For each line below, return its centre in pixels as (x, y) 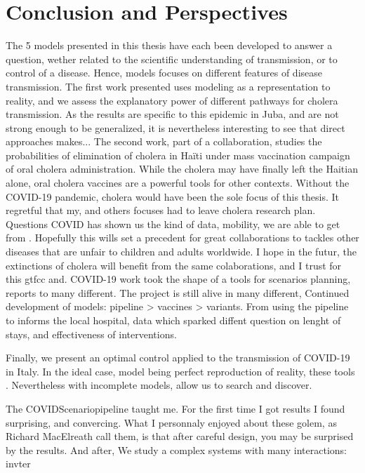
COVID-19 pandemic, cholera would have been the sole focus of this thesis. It (173, 196)
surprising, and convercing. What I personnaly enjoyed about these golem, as (171, 422)
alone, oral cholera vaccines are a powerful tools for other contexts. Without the (178, 183)
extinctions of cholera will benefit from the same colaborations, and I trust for (174, 265)
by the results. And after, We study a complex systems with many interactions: (176, 449)
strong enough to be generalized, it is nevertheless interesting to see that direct (175, 127)
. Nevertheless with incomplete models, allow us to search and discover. (159, 385)
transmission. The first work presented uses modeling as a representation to (168, 86)
